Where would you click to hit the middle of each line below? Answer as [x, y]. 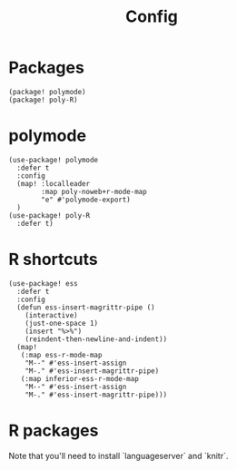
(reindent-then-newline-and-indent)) [96, 339]
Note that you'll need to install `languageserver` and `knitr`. [118, 455]
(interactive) [51, 315]
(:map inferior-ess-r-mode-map [80, 378]
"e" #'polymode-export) [86, 200]
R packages [54, 431]
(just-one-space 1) [62, 323]
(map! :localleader [54, 183]
